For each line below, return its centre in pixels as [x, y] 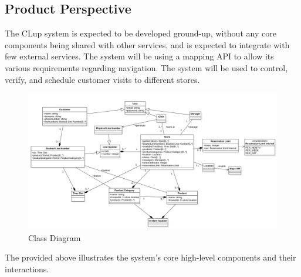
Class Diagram [55, 237]
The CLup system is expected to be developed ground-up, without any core [141, 33]
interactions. [27, 269]
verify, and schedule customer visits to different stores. [102, 79]
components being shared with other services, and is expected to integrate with [147, 44]
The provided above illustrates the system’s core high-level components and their [150, 257]
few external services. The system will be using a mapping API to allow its [139, 56]
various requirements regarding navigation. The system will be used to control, [146, 67]
